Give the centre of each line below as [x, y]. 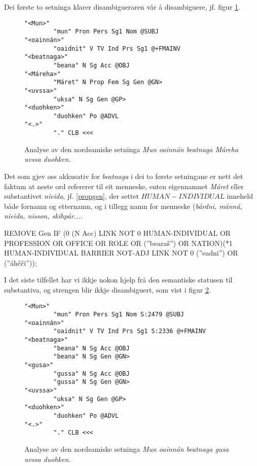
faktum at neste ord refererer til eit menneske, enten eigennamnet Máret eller [124, 186]
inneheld [240, 196]
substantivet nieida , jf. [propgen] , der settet [71, 196]
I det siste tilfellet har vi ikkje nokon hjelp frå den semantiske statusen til [118, 280]
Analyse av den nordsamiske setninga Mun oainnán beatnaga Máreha [132, 149]
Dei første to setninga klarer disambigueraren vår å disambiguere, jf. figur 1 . [122, 7]
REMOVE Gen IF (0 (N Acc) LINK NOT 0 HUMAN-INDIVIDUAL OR [118, 232]
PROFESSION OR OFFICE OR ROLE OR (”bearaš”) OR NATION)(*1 [118, 243]
